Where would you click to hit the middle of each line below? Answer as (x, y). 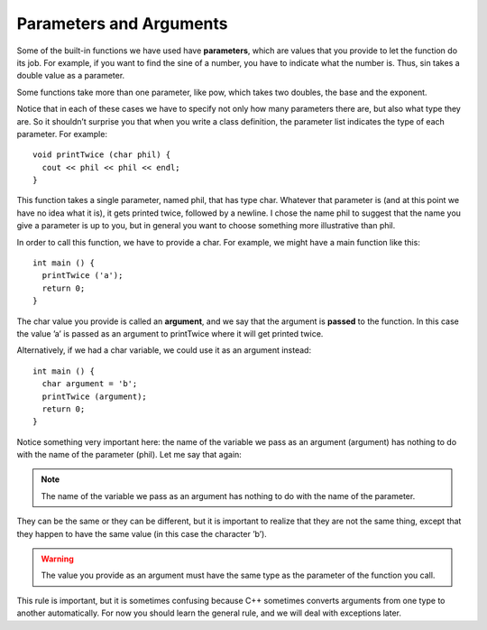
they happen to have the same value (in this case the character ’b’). (142, 533)
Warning (57, 559)
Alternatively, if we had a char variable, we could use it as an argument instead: (164, 350)
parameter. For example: (62, 134)
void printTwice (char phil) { (102, 155)
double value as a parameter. (71, 76)
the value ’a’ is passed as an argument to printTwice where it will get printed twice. (170, 333)
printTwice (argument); (95, 396)
